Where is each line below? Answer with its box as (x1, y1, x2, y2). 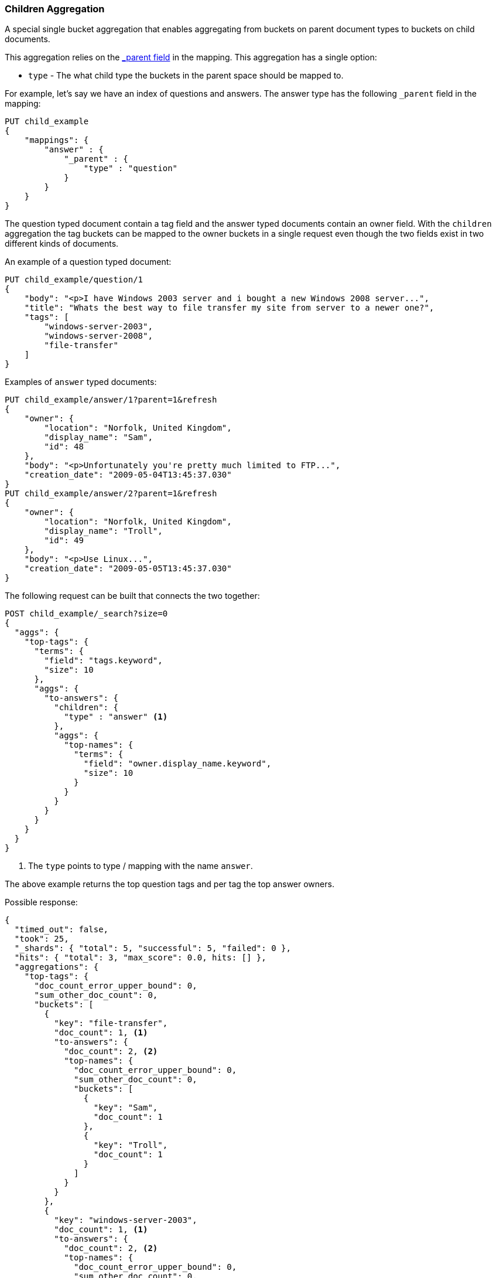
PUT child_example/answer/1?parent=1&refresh (5, 395, 217, 405)
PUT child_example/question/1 (5, 275, 143, 285)
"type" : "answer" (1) (64, 712, 168, 722)
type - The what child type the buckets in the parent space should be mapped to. (28, 70, 344, 81)
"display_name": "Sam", (44, 432, 153, 442)
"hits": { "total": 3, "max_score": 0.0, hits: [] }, (14, 953, 266, 963)
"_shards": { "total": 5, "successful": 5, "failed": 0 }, (14, 943, 291, 953)
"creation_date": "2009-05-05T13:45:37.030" (24, 564, 232, 574)
